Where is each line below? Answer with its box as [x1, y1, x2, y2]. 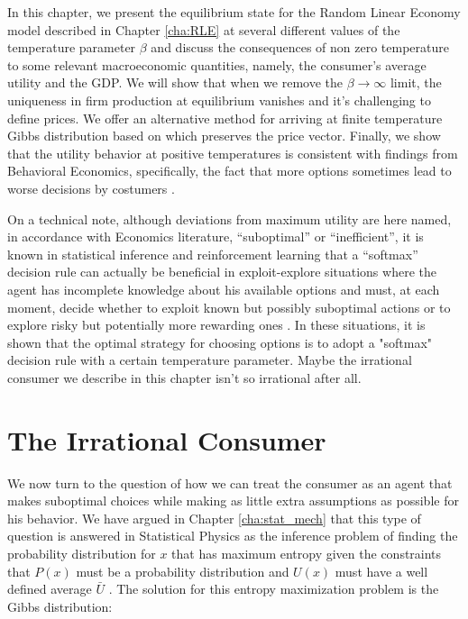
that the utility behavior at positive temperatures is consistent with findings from [7, 143, 458, 162]
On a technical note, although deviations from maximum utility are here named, [7, 209, 452, 228]
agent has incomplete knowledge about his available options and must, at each [7, 279, 440, 298]
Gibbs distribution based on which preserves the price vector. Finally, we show [7, 126, 441, 145]
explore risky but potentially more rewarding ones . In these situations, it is [7, 315, 426, 334]
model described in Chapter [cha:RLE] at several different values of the [7, 20, 400, 39]
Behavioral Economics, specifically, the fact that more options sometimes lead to [7, 161, 452, 180]
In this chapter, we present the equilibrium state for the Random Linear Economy [7, 3, 461, 21]
